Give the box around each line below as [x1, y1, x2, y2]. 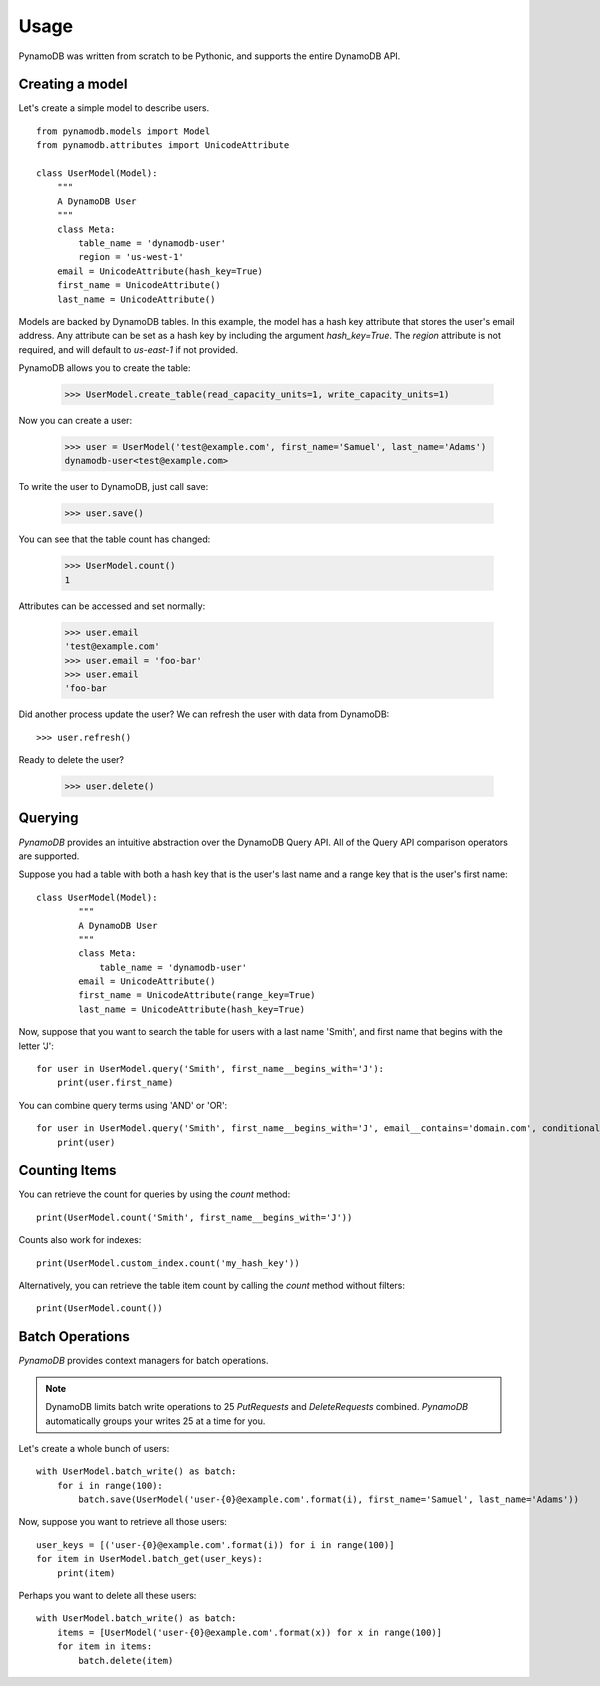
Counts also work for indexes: [18, 1234, 142, 1246]
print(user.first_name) [56, 1077, 174, 1089]
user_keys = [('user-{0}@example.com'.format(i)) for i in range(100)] [36, 1539, 395, 1550]
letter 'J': [18, 1040, 55, 1052]
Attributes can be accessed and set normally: [18, 600, 206, 612]
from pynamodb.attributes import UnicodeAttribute [36, 140, 290, 151]
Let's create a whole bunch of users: [18, 1442, 170, 1454]
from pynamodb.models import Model [36, 125, 211, 137]
